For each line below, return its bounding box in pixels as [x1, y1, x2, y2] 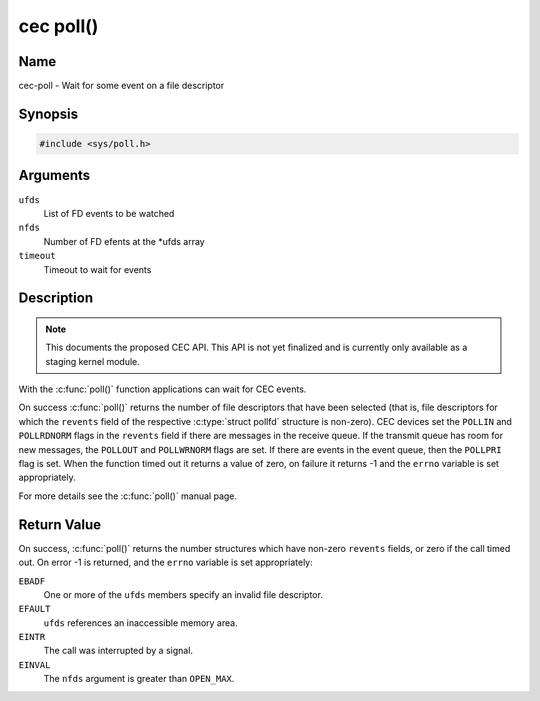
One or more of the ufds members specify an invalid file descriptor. [43, 588, 324, 600]
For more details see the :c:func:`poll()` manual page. [18, 490, 238, 502]
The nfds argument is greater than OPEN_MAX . [43, 673, 235, 685]
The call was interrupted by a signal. [43, 645, 194, 657]
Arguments [18, 167, 91, 184]
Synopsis [18, 105, 79, 122]
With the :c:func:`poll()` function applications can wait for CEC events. [18, 383, 307, 395]
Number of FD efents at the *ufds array [43, 235, 205, 247]
